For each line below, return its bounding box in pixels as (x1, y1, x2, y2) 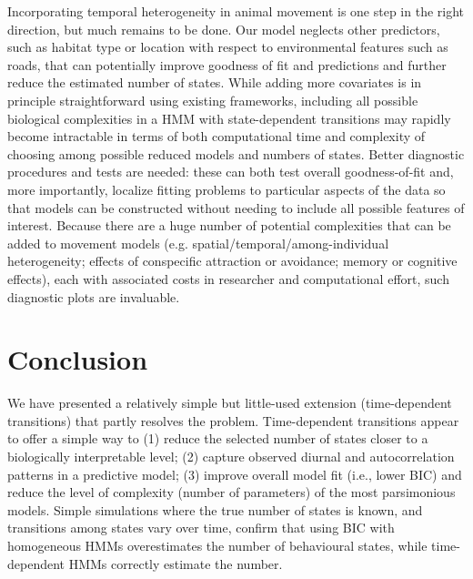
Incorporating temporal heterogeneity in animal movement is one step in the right (7, 2, 465, 20)
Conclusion (7, 340, 148, 378)
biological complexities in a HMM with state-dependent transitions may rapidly (7, 108, 451, 127)
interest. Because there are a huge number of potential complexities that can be (7, 216, 451, 235)
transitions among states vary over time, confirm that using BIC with (7, 518, 395, 537)
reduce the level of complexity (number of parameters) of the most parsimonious (7, 482, 456, 502)
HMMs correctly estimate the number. (68, 554, 283, 573)
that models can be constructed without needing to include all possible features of (7, 198, 465, 217)
